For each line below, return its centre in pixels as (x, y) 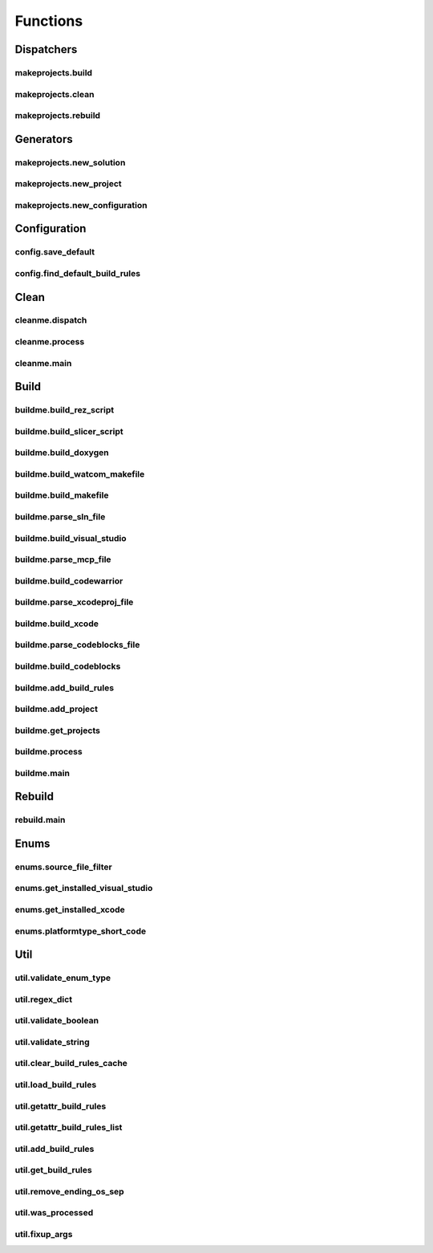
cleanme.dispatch (51, 320)
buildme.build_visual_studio (71, 538)
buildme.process (49, 752)
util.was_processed (54, 1213)
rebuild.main (40, 820)
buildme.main (42, 773)
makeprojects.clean (55, 94)
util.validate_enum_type (63, 978)
